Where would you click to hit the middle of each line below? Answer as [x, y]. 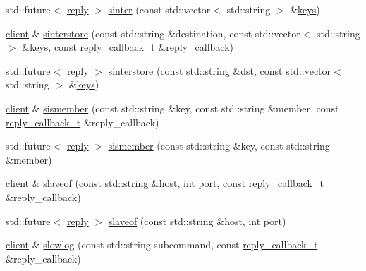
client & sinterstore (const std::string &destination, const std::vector [153, 33]
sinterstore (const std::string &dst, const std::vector [220, 70]
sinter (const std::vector [159, 9]
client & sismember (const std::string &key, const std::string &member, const [172, 108]
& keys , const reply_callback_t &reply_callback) [128, 47]
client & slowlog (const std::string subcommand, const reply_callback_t [162, 245]
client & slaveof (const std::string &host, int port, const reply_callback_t [165, 183]
